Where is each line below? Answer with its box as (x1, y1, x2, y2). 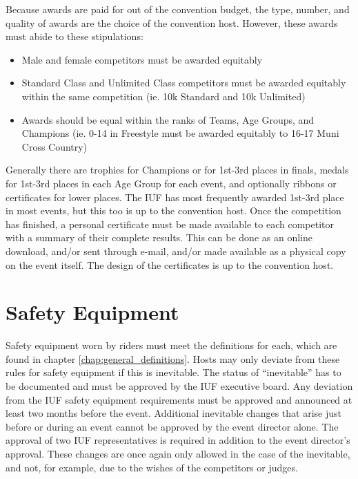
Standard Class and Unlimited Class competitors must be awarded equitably (21, 75, 346, 90)
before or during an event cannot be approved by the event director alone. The (6, 419, 339, 433)
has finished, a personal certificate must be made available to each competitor (6, 216, 334, 231)
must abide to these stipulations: (6, 29, 143, 44)
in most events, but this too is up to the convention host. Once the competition (6, 203, 341, 218)
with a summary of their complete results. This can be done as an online (6, 230, 312, 245)
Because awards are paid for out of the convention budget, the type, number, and (6, 2, 350, 16)
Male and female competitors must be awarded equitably (21, 52, 263, 66)
